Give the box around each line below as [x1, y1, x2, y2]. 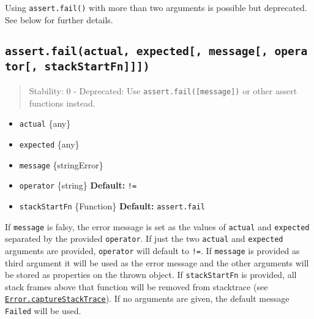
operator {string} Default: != [19, 179, 137, 192]
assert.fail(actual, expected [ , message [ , [5, 44, 268, 58]
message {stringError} [19, 158, 103, 171]
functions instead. [29, 96, 95, 109]
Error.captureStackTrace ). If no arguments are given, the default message [5, 292, 290, 305]
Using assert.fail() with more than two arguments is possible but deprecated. [5, 1, 307, 13]
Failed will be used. [5, 304, 81, 317]
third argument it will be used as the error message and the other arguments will [5, 256, 309, 269]
